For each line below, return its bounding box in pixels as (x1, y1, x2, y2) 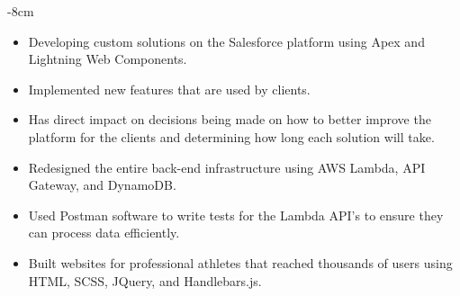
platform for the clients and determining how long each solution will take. (28, 127, 435, 146)
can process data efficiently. (28, 223, 180, 242)
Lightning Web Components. (28, 49, 187, 68)
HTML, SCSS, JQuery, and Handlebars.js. (28, 271, 262, 290)
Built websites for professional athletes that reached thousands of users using (28, 253, 453, 272)
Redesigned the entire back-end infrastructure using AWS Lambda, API (28, 157, 426, 176)
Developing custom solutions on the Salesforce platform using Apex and (28, 31, 425, 50)
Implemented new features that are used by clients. (28, 79, 311, 98)
